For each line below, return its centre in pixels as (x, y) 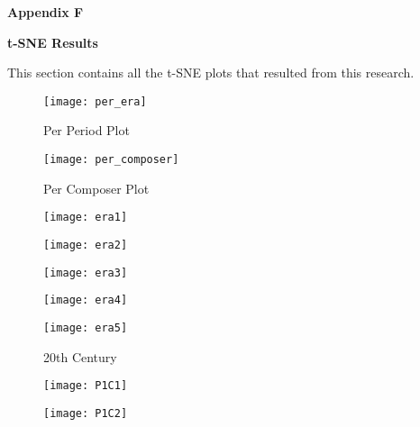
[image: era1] (86, 218)
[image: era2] (86, 245)
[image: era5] (86, 327)
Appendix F (46, 12)
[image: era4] (86, 300)
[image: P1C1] (86, 386)
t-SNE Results (53, 42)
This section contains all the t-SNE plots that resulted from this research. (211, 73)
